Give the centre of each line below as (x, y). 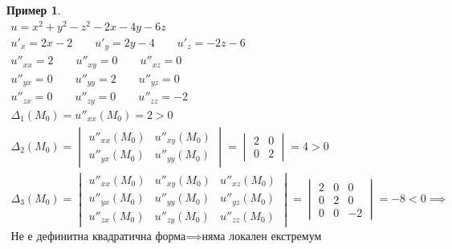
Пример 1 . (34, 10)
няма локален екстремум (262, 237)
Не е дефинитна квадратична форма (98, 237)
